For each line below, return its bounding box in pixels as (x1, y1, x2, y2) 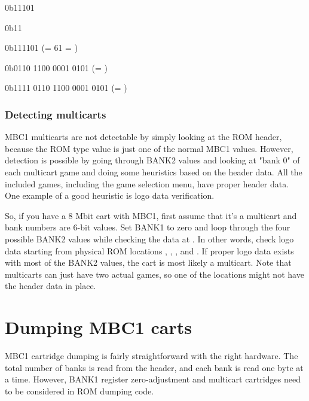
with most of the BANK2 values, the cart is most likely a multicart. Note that (5, 256, 292, 269)
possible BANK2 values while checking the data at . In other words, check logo (5, 232, 294, 245)
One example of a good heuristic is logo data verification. (5, 189, 215, 202)
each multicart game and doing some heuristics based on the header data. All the (5, 165, 302, 178)
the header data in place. (5, 280, 96, 292)
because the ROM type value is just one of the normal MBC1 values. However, (5, 142, 293, 154)
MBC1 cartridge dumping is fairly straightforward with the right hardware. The (5, 350, 298, 362)
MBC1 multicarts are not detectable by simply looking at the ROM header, (5, 130, 282, 143)
